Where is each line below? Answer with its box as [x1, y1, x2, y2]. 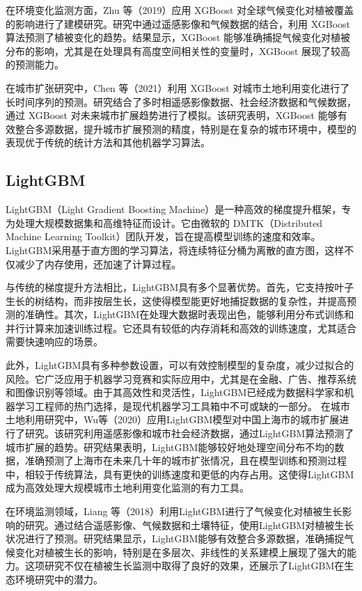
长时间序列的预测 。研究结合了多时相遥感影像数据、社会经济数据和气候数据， [6, 94, 356, 109]
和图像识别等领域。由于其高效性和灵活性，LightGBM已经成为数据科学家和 [6, 385, 345, 400]
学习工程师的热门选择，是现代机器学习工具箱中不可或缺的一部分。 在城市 [15, 398, 350, 413]
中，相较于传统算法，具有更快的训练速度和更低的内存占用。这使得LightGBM [6, 466, 354, 481]
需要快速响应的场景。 [6, 334, 103, 349]
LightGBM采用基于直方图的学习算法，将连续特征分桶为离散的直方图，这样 [6, 242, 345, 257]
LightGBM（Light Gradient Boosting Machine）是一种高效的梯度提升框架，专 [6, 202, 352, 216]
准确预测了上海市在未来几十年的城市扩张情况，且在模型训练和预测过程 [24, 453, 347, 468]
